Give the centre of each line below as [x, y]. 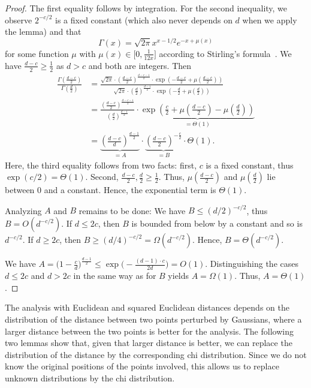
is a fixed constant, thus [250, 165]
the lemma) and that [43, 31]
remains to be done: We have [132, 210]
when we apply [270, 19]
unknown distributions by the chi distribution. [90, 378]
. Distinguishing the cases [252, 264]
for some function [37, 53]
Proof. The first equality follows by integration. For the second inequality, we [146, 8]
